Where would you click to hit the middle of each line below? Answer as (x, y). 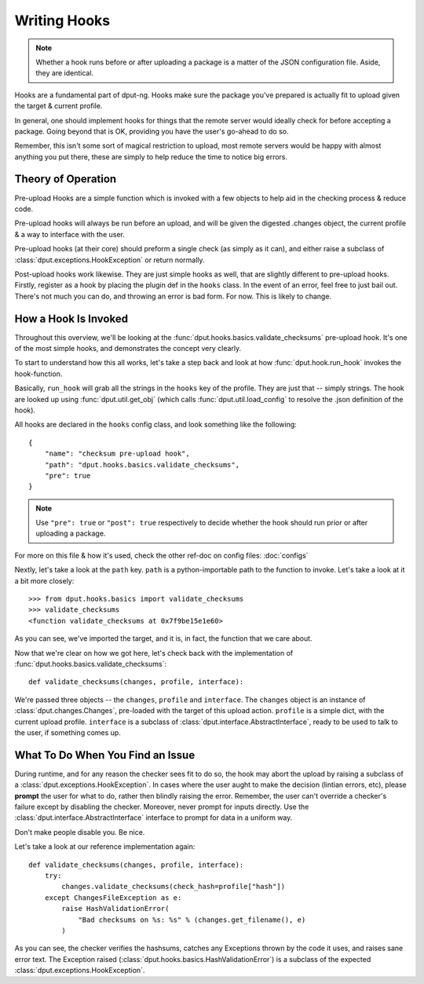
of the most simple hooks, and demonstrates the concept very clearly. (128, 348)
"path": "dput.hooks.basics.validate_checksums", (142, 465)
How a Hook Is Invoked (71, 318)
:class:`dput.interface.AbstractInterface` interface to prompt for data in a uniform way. (154, 818)
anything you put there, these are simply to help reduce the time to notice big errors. (151, 156)
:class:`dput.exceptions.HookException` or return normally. (110, 260)
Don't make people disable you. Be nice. (80, 832)
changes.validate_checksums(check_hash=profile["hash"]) (174, 887)
